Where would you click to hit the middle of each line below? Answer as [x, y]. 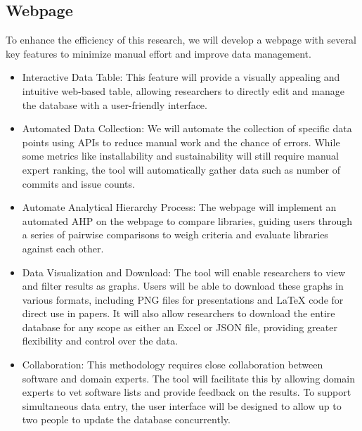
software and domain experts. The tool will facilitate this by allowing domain [189, 378]
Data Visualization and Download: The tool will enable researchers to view [184, 272]
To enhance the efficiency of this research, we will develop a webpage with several [181, 40]
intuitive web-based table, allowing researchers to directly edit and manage [183, 90]
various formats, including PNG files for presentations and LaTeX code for [183, 299]
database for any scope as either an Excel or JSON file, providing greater [180, 327]
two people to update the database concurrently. [126, 419]
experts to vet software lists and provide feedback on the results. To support [187, 392]
